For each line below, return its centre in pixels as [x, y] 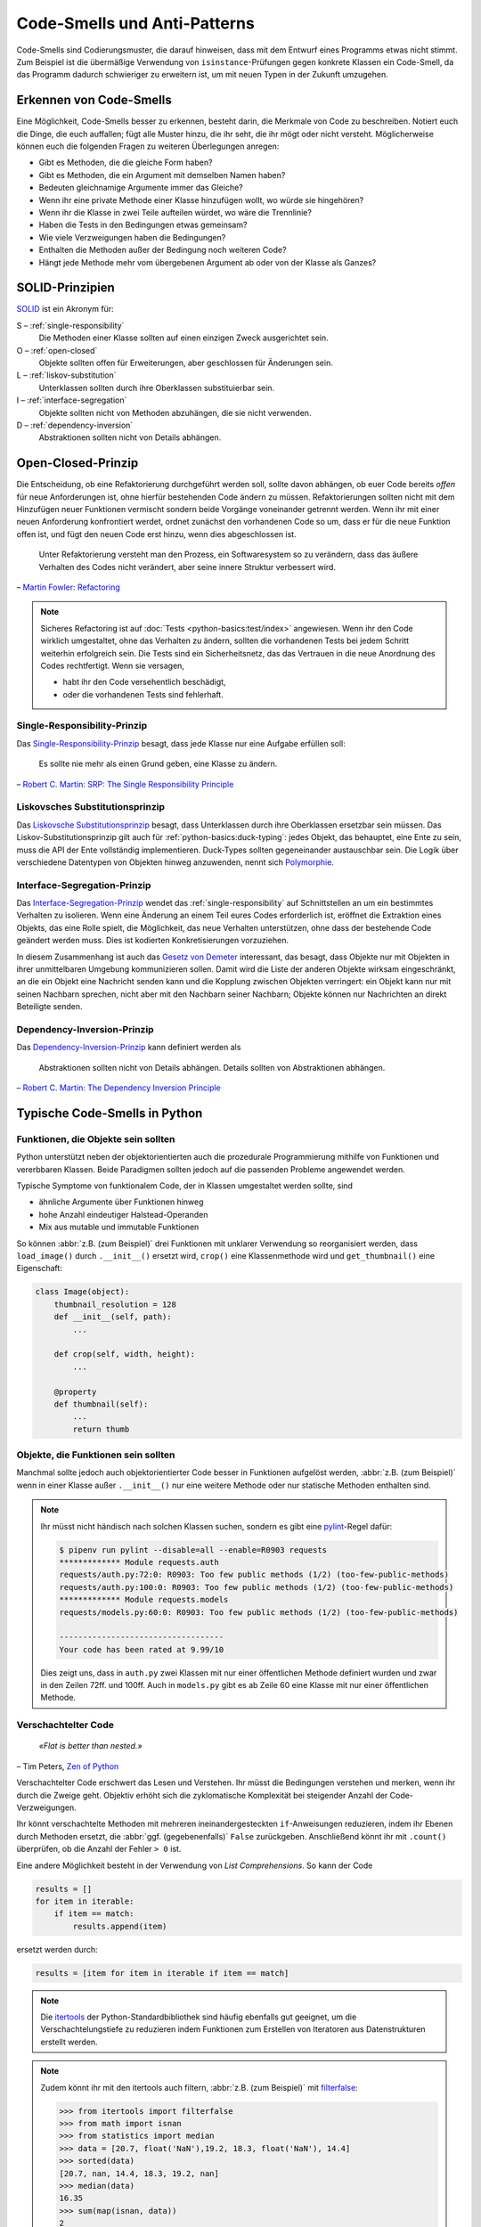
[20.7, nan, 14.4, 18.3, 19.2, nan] [139, 2173]
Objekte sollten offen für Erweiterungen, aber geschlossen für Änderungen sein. [186, 363]
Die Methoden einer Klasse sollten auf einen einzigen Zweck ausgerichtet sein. [183, 338]
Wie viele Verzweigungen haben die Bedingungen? [132, 237]
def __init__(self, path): [113, 1317]
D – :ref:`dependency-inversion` [75, 425]
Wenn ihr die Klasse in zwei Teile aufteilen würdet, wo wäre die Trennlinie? [175, 212]
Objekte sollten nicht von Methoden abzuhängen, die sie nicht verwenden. [175, 412]
